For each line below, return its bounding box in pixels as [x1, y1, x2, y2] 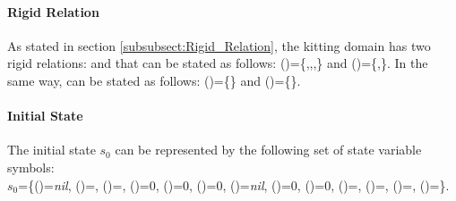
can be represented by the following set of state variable [115, 140, 422, 159]
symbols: [7, 157, 55, 176]
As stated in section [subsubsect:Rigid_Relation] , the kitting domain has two [7, 36, 431, 54]
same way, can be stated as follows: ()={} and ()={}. [7, 71, 301, 89]
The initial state [7, 140, 96, 159]
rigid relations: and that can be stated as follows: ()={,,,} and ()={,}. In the [7, 54, 428, 72]
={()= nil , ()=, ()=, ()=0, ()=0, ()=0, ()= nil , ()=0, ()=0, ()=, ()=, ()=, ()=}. [18, 175, 450, 194]
